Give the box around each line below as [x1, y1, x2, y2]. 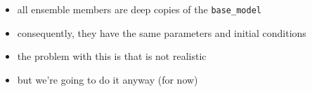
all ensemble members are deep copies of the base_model [17, 2, 261, 16]
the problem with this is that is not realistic [17, 49, 207, 63]
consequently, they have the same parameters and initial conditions [17, 25, 306, 40]
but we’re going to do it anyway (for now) [17, 72, 198, 86]
